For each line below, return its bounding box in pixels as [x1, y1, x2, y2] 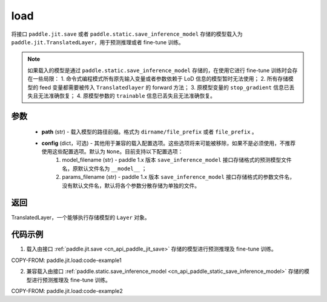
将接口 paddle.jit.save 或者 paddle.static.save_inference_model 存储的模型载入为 [11, 30, 243, 38]
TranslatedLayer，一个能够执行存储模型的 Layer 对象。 [11, 213, 151, 221]
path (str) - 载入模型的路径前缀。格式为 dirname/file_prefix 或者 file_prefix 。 [41, 128, 257, 136]
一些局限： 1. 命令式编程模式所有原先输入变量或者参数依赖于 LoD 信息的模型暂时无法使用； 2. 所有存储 [32, 75, 289, 82]
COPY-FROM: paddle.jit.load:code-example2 [11, 287, 124, 295]
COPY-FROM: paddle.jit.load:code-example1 [11, 257, 122, 264]
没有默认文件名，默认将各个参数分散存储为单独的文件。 [62, 182, 200, 189]
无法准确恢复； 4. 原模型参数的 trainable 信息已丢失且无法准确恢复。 [38, 92, 216, 99]
